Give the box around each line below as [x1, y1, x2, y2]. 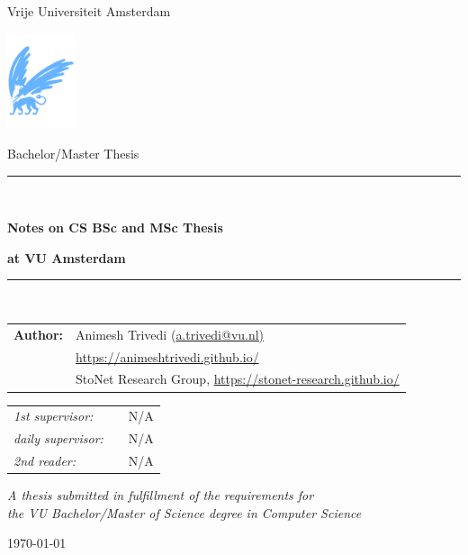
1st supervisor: [13, 406, 94, 425]
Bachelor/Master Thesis [7, 144, 139, 162]
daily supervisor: [13, 429, 103, 448]
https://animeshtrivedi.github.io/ [76, 347, 259, 366]
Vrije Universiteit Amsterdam [7, 2, 171, 20]
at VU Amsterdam [7, 248, 126, 267]
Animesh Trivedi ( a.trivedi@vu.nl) [76, 324, 265, 343]
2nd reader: [13, 450, 76, 469]
